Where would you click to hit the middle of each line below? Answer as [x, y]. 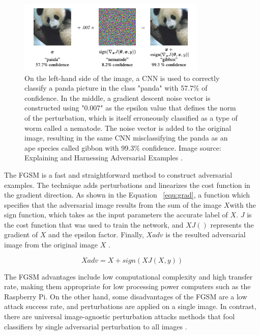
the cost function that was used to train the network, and [94, 224]
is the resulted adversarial [206, 234]
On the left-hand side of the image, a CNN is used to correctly [122, 78]
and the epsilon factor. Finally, [96, 234]
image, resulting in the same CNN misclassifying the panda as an [126, 138]
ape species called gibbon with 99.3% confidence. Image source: [123, 147]
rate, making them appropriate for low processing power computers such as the [127, 286]
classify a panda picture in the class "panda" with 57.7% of [116, 88]
